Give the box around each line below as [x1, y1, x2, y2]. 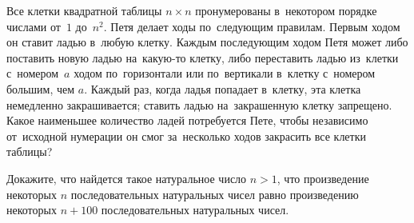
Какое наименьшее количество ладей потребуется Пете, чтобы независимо [6, 112, 368, 129]
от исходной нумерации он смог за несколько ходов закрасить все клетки [6, 127, 366, 144]
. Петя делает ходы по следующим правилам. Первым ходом [103, 18, 400, 34]
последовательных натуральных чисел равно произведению [70, 185, 359, 202]
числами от [6, 18, 61, 34]
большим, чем [6, 80, 75, 97]
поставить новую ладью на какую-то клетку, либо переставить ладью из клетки [6, 49, 399, 66]
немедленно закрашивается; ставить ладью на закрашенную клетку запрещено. [6, 96, 392, 113]
